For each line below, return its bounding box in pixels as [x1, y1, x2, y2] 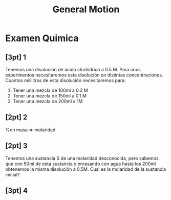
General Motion [52, 4, 120, 15]
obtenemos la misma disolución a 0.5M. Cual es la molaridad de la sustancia [5, 166, 166, 172]
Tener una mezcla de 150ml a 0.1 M [12, 93, 87, 98]
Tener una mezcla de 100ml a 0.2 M [12, 87, 88, 93]
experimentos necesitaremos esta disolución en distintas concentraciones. [5, 72, 163, 78]
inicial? [5, 171, 20, 177]
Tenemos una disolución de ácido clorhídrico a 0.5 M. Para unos [5, 67, 141, 72]
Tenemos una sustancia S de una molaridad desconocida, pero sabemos [5, 155, 159, 161]
